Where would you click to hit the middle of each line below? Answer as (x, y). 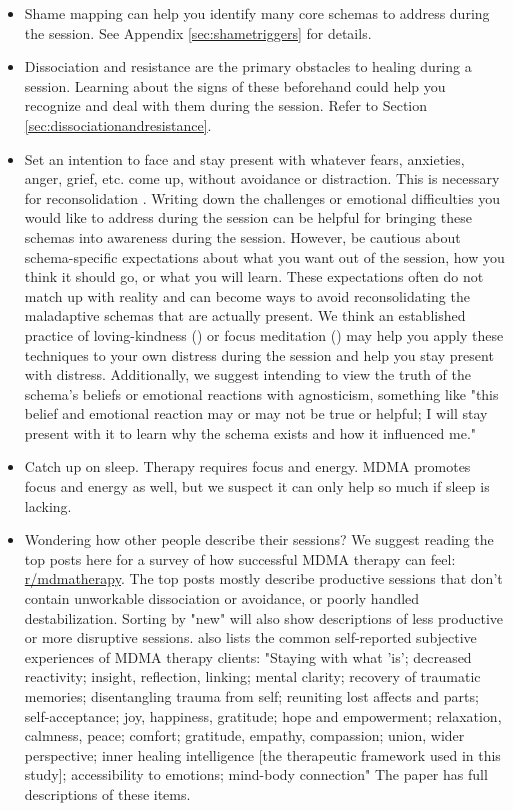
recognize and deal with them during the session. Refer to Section (226, 105)
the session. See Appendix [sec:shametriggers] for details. (198, 32)
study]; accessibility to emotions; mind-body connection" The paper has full (256, 774)
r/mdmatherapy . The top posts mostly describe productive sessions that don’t (263, 578)
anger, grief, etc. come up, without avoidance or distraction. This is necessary (262, 178)
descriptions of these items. (107, 793)
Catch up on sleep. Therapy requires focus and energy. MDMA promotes (247, 466)
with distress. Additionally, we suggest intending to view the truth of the (247, 374)
